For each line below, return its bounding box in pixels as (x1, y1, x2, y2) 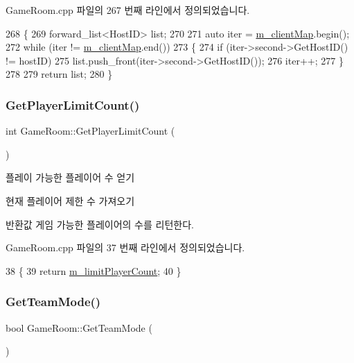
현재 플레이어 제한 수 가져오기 (6, 193, 135, 208)
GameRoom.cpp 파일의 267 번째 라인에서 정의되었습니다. (6, 3, 250, 17)
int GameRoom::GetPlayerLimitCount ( (6, 124, 175, 138)
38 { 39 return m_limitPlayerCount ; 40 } (6, 263, 182, 278)
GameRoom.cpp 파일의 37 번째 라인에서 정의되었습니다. (6, 240, 245, 255)
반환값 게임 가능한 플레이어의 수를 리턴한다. (6, 217, 194, 231)
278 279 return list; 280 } (6, 67, 113, 81)
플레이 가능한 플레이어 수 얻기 (6, 170, 135, 185)
